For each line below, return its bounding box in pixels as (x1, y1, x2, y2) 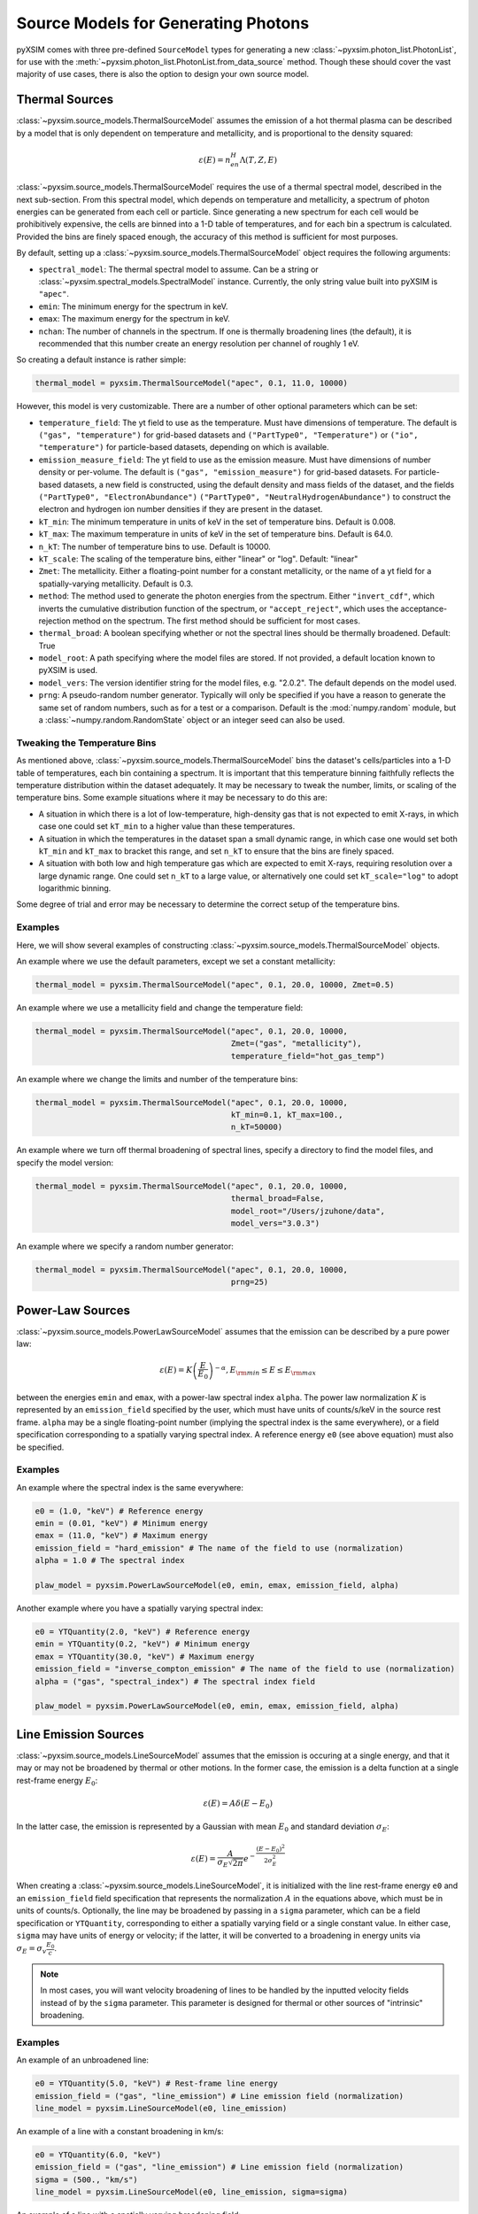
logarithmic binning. (38, 883, 112, 894)
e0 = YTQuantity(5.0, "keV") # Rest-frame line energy (35, 2079, 278, 2089)
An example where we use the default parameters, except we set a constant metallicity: (16, 956, 336, 966)
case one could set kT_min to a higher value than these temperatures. (38, 821, 296, 832)
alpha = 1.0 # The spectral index (35, 1555, 185, 1566)
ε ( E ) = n (198, 155, 231, 165)
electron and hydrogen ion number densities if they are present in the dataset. (38, 504, 323, 515)
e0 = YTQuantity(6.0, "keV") (35, 2149, 162, 2160)
